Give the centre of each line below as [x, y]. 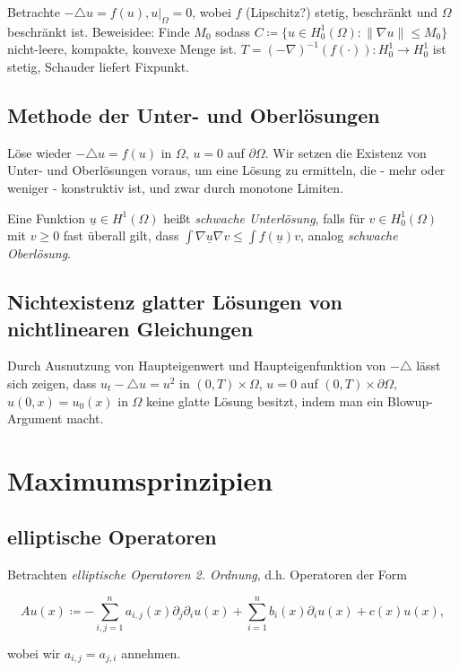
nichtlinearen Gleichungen [130, 328]
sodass [233, 31]
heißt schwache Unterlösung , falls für [264, 218]
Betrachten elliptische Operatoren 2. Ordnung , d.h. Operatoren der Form [207, 574]
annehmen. [151, 653]
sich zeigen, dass [52, 383]
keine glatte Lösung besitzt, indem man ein [265, 400]
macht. [85, 418]
